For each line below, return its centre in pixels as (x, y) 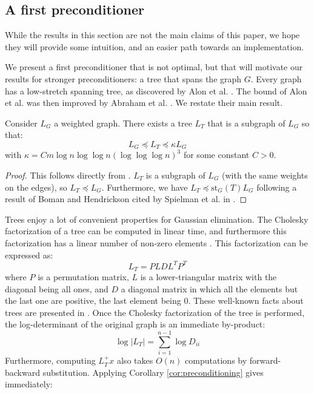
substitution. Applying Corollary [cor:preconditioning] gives (153, 372)
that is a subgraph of (246, 123)
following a (277, 187)
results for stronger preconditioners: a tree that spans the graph (123, 78)
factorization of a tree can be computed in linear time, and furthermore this (146, 231)
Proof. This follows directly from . (68, 175)
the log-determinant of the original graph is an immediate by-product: (135, 324)
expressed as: (29, 254)
